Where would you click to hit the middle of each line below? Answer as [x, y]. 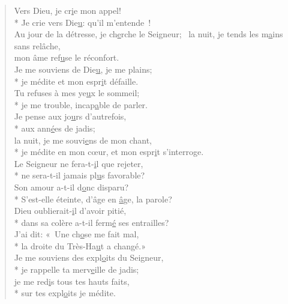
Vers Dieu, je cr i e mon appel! [67, 10]
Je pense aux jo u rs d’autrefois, [70, 116]
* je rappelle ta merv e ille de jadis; [76, 269]
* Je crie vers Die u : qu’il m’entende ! [82, 22]
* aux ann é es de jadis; [55, 128]
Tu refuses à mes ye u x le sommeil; [77, 93]
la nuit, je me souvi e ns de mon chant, [83, 140]
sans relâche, [37, 45]
